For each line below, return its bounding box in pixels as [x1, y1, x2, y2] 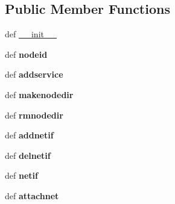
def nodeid [5, 48, 48, 60]
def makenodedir [5, 88, 74, 100]
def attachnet [5, 189, 59, 202]
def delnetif [5, 149, 51, 161]
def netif [5, 169, 38, 182]
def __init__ [5, 28, 57, 40]
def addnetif [5, 129, 54, 141]
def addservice [5, 68, 63, 81]
